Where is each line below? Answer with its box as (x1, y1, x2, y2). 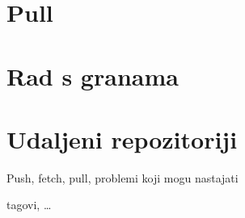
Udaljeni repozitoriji (6, 122, 238, 155)
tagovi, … (6, 196, 52, 213)
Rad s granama (6, 59, 179, 92)
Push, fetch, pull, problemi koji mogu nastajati (6, 169, 239, 186)
